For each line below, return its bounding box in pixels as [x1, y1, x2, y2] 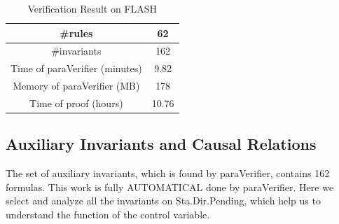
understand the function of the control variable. [6, 207, 210, 222]
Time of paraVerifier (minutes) [11, 61, 142, 76]
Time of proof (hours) [29, 95, 123, 110]
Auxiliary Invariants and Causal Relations [6, 133, 317, 155]
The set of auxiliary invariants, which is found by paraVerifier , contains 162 [6, 166, 330, 181]
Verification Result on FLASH [27, 1, 158, 15]
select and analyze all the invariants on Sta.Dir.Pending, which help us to [6, 193, 321, 208]
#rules [60, 25, 93, 40]
